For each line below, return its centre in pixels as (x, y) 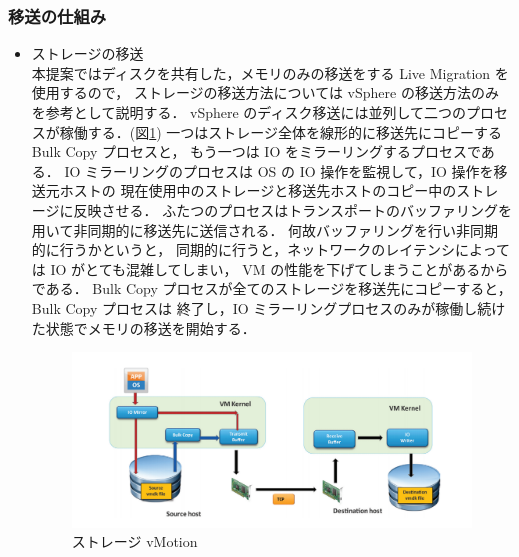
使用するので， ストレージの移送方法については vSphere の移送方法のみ (265, 92)
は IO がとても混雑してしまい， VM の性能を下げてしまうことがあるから (270, 268)
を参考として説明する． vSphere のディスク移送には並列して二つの (248, 112)
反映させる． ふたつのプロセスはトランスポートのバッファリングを (292, 209)
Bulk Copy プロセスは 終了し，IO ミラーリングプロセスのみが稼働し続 (261, 307)
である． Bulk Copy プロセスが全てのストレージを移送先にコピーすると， (271, 288)
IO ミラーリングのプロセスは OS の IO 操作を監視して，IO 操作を (279, 170)
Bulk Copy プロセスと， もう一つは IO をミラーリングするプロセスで (256, 151)
